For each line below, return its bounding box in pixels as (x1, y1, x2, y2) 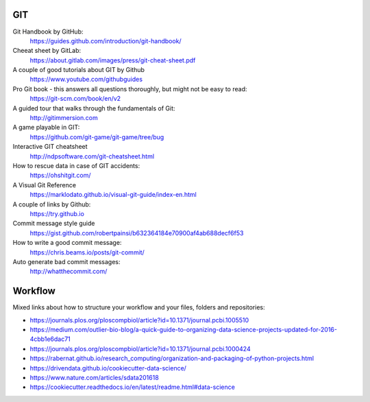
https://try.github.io (29, 209, 85, 217)
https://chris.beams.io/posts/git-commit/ (29, 248, 145, 257)
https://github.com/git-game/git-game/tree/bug (29, 132, 164, 141)
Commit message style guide (12, 220, 95, 228)
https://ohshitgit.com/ (29, 172, 91, 180)
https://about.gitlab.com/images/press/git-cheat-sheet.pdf (29, 56, 196, 64)
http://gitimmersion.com (29, 114, 99, 122)
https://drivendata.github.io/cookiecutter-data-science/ (29, 364, 186, 372)
